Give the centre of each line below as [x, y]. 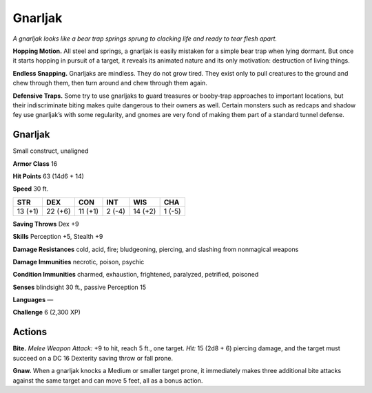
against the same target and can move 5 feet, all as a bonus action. [108, 380]
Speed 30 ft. [31, 189]
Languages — [33, 300]
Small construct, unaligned [51, 151]
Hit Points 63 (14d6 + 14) [48, 176]
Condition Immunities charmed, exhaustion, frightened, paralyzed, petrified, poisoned [136, 275]
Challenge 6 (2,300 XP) [46, 312]
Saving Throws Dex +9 [46, 224]
